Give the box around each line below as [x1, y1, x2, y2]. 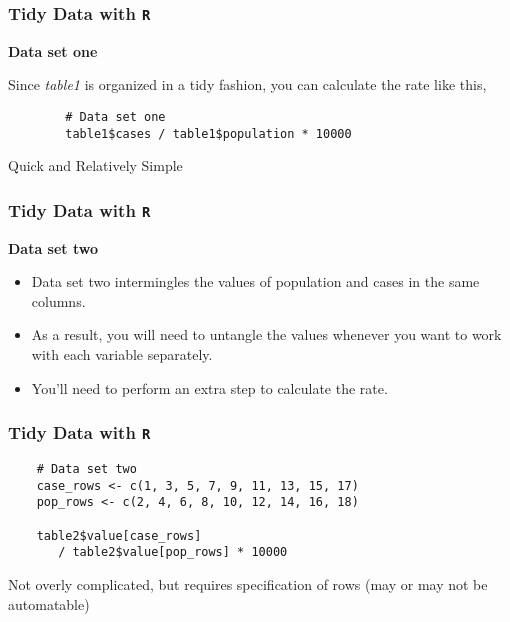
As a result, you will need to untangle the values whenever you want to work [31, 324, 502, 345]
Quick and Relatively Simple [8, 155, 183, 176]
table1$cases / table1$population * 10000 [65, 126, 352, 141]
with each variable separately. [31, 344, 213, 365]
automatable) [8, 593, 90, 614]
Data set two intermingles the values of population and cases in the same [31, 271, 480, 292]
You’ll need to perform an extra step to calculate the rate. [31, 377, 388, 398]
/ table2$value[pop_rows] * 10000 [58, 545, 288, 560]
